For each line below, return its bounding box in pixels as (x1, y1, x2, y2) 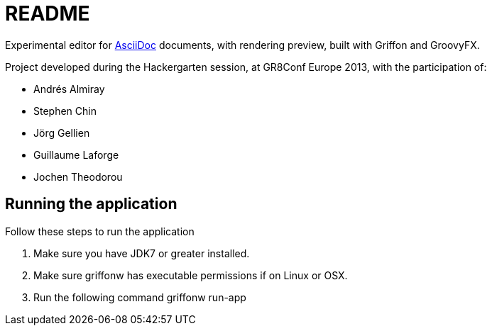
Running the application (5, 195, 177, 213)
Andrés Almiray (33, 82, 105, 95)
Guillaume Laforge (33, 148, 119, 161)
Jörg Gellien (33, 126, 90, 139)
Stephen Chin (33, 104, 97, 117)
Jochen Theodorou (33, 170, 123, 183)
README (5, 1, 90, 26)
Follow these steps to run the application (5, 225, 195, 237)
